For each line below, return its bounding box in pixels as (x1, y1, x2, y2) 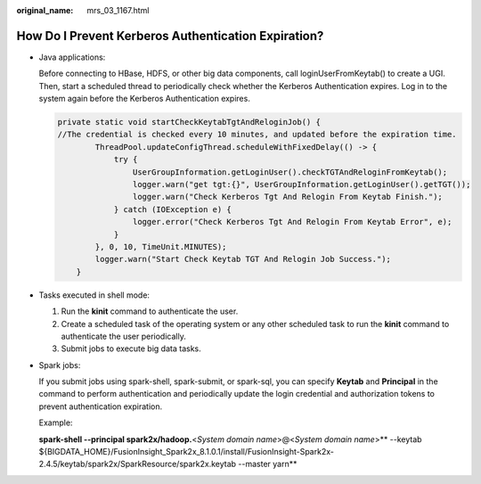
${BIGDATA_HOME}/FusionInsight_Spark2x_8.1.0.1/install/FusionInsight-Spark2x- (38, 447, 334, 457)
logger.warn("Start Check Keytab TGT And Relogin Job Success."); (94, 254, 392, 265)
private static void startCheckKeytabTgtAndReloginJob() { (57, 117, 321, 127)
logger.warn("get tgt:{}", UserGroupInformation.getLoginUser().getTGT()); (132, 179, 471, 190)
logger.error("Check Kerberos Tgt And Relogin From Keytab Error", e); (132, 217, 452, 227)
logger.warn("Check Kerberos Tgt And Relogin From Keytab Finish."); (132, 192, 443, 202)
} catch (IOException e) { (113, 204, 232, 214)
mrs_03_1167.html (86, 5, 150, 15)
